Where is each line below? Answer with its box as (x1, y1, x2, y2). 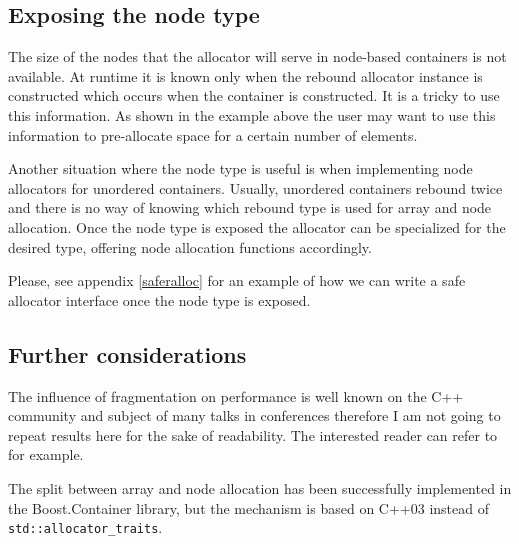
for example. (8, 444, 84, 465)
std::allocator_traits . (8, 517, 163, 538)
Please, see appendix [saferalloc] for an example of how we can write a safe (8, 270, 466, 291)
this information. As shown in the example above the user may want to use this (8, 104, 496, 125)
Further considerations (8, 338, 247, 369)
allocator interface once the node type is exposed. (8, 289, 311, 310)
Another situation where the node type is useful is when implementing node (8, 158, 473, 179)
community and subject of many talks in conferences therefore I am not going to (8, 405, 501, 426)
